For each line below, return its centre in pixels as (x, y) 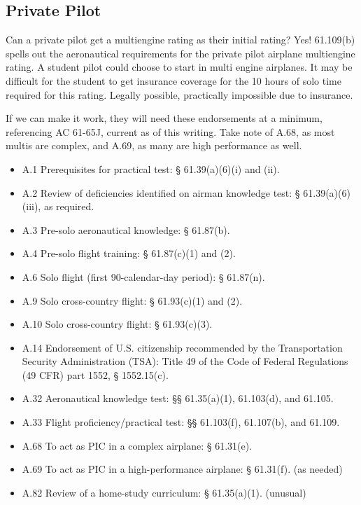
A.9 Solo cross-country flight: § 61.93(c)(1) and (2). (132, 300)
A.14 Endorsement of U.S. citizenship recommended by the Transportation (182, 347)
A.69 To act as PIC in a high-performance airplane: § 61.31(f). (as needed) (182, 469)
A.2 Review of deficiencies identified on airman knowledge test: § (161, 192)
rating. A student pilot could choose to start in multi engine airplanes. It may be (179, 67)
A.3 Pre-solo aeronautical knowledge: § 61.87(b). (126, 229)
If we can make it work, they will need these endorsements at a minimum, (164, 118)
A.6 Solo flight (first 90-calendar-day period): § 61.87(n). (143, 276)
